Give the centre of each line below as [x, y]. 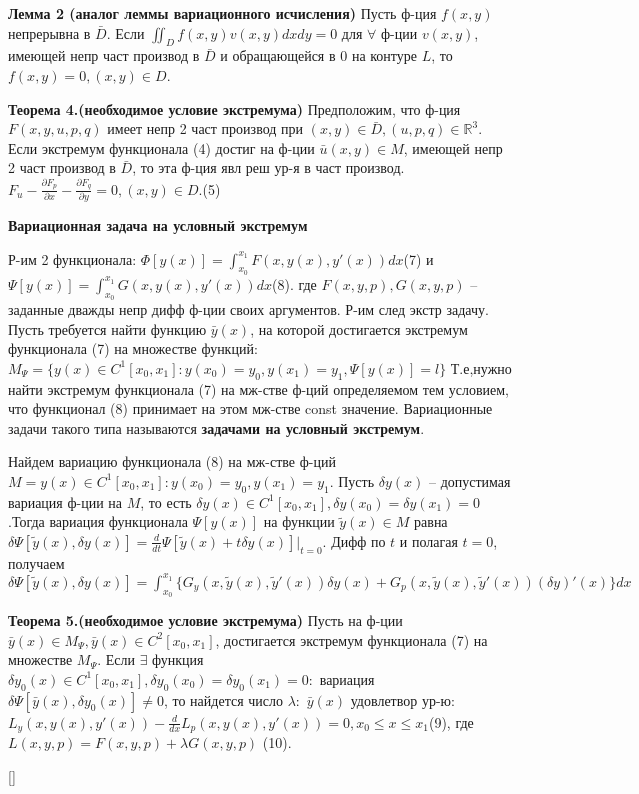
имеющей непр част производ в [104, 55]
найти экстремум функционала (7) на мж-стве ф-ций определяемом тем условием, [258, 388]
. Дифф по [354, 540]
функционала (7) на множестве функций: [133, 348]
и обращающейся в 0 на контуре [319, 55]
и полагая [428, 540]
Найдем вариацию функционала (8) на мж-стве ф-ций [172, 461]
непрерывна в [49, 32]
